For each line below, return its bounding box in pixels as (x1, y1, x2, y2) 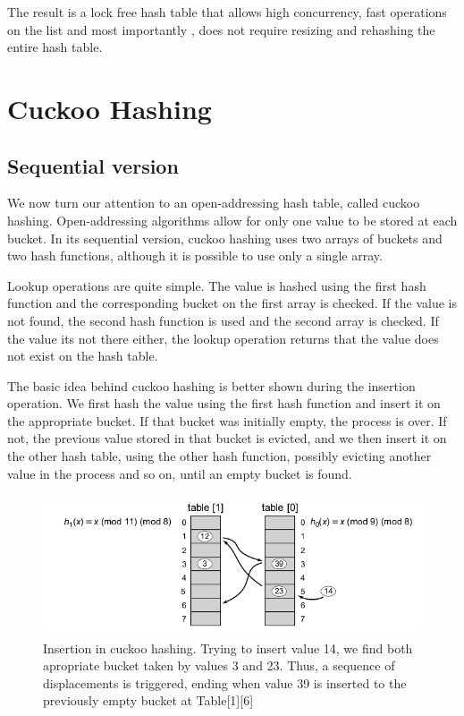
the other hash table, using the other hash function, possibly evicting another (7, 447, 432, 465)
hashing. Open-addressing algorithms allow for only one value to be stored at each (7, 210, 458, 229)
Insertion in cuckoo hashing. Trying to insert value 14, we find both (43, 638, 413, 657)
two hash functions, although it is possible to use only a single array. (7, 246, 383, 265)
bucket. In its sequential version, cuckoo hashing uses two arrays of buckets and (7, 228, 443, 247)
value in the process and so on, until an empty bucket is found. (7, 464, 352, 482)
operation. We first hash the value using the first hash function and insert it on (7, 394, 441, 413)
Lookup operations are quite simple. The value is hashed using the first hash (7, 276, 426, 294)
